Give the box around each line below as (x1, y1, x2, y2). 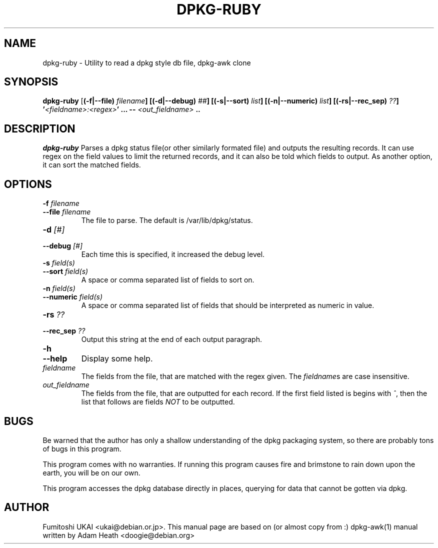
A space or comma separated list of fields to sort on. (81, 275, 254, 284)
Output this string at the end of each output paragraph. (81, 335, 262, 344)
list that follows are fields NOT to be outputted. (81, 397, 235, 406)
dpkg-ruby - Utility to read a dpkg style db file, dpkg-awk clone (42, 58, 251, 67)
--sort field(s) (42, 267, 88, 276)
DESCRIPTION (4, 122, 75, 135)
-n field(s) (42, 284, 75, 293)
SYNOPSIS (4, 75, 58, 88)
